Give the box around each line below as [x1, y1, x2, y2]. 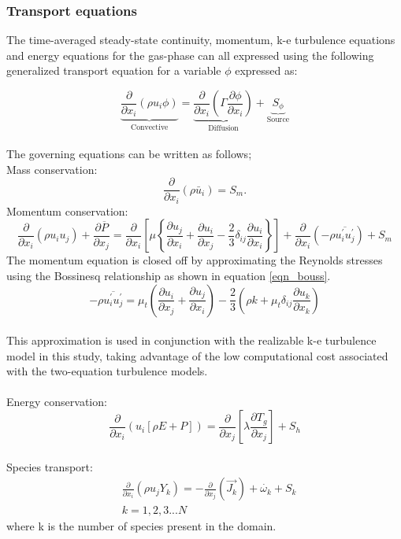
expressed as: [235, 62, 298, 79]
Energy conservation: [6, 393, 107, 410]
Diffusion [208, 124, 239, 132]
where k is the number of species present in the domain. [6, 518, 277, 534]
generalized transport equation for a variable [6, 62, 221, 79]
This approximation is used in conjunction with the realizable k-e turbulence [6, 332, 377, 349]
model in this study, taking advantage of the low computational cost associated [6, 347, 388, 364]
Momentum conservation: [6, 202, 128, 219]
